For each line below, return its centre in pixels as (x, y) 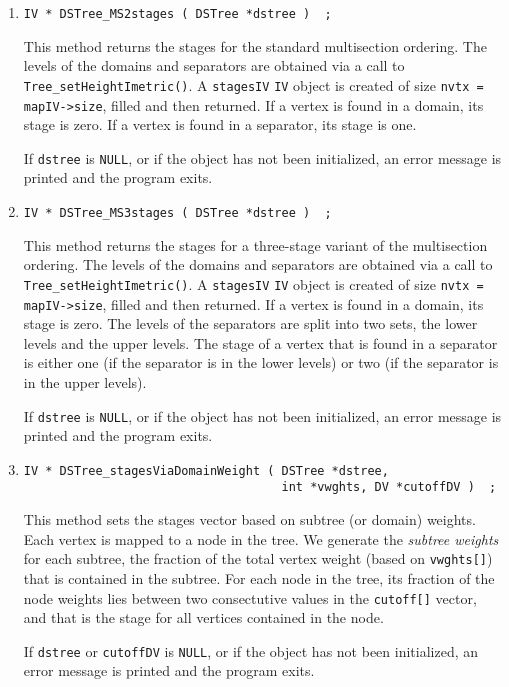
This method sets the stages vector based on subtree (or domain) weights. (249, 519)
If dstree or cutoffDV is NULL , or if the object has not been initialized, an (251, 650)
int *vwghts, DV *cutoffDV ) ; (389, 487)
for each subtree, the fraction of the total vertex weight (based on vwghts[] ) (258, 558)
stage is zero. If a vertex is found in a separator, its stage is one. (220, 124)
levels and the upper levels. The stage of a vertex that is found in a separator (260, 342)
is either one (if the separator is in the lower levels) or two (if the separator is (261, 362)
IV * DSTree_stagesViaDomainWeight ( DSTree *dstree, (206, 470)
